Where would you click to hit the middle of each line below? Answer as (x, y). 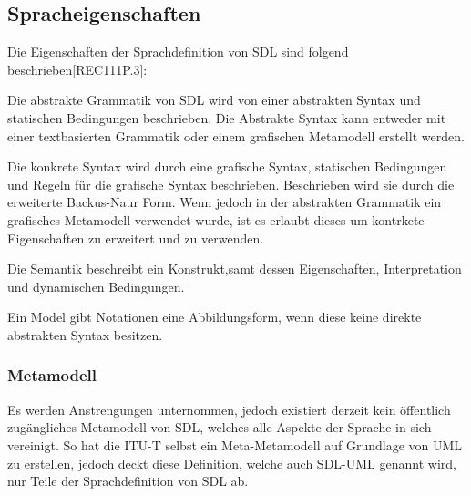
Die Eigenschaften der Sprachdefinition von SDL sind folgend (178, 52)
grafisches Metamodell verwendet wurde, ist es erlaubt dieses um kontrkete (216, 219)
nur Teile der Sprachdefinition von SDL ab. (128, 481)
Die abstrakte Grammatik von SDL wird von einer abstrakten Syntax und (214, 100)
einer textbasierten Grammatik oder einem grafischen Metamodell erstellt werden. (236, 135)
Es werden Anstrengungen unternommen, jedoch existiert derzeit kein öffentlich (229, 409)
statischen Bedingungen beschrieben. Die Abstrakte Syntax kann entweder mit (227, 117)
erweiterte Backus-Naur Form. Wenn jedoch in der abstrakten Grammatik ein (225, 202)
